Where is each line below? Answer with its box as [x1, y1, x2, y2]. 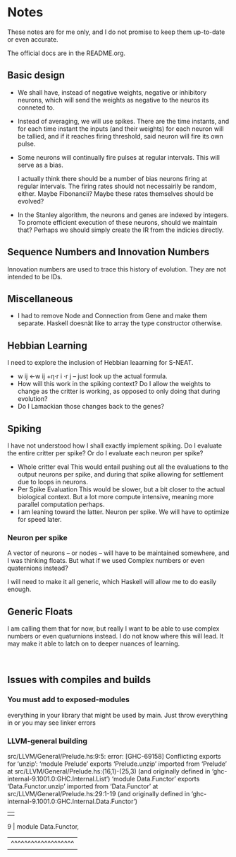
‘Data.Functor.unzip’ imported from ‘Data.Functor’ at [7, 782, 159, 791]
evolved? [17, 197, 44, 205]
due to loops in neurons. [17, 478, 89, 486]
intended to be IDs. [7, 272, 63, 281]
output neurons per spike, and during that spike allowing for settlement [17, 470, 224, 478]
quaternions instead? [7, 564, 68, 573]
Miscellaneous [7, 293, 73, 305]
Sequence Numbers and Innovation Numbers [7, 246, 210, 258]
